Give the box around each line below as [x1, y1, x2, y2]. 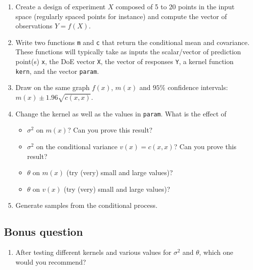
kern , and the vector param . [15, 66, 99, 76]
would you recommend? [15, 256, 86, 267]
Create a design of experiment [15, 1, 106, 11]
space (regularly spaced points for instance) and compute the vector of [15, 11, 227, 21]
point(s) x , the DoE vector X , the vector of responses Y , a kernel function [15, 56, 234, 67]
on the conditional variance [36, 141, 118, 151]
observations [15, 21, 53, 31]
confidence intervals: [167, 82, 228, 92]
